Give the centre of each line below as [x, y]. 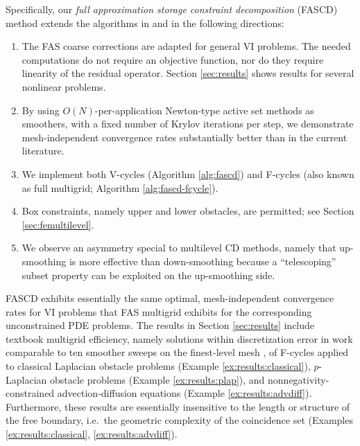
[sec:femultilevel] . [58, 224]
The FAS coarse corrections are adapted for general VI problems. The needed [186, 46]
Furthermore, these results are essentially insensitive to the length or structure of [178, 406]
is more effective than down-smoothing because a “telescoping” [203, 261]
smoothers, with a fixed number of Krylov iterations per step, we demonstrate [188, 124]
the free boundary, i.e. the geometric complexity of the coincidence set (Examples [179, 420]
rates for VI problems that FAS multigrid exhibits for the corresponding [159, 311]
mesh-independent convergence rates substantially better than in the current [185, 137]
